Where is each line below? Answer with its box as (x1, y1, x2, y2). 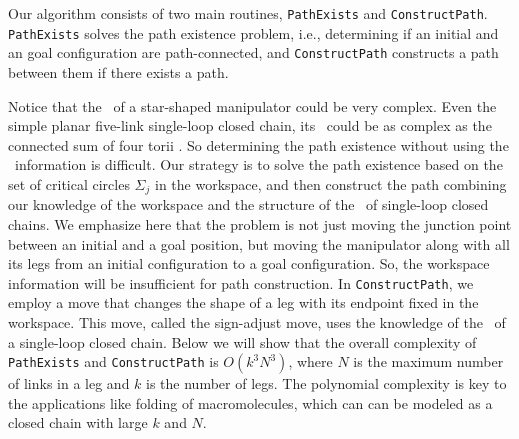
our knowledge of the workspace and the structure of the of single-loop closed (8, 194, 489, 215)
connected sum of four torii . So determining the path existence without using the (8, 134, 509, 155)
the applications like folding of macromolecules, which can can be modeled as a (8, 392, 493, 413)
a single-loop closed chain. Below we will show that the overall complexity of (8, 331, 477, 352)
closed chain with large (8, 412, 148, 433)
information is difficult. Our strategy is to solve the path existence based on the (14, 154, 503, 175)
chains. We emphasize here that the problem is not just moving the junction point (8, 213, 512, 234)
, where (288, 351, 333, 372)
